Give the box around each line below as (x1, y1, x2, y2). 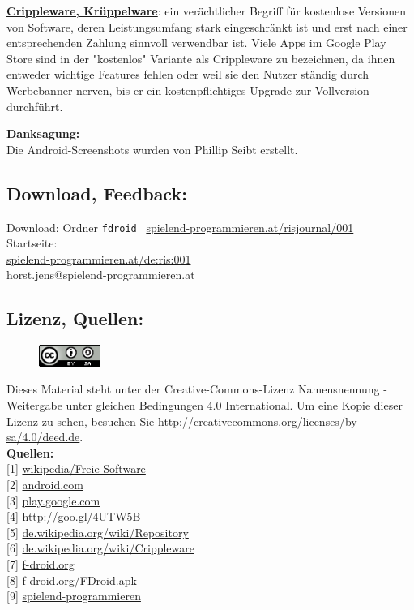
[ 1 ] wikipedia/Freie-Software (6, 460, 146, 477)
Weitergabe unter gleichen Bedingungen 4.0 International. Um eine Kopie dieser (6, 396, 403, 413)
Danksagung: (6, 125, 80, 142)
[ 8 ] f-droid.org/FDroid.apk (6, 571, 137, 588)
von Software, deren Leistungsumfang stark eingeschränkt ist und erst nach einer (6, 18, 408, 35)
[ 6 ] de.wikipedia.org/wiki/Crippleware (6, 539, 194, 556)
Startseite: (6, 234, 58, 251)
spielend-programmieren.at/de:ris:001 (6, 250, 191, 267)
